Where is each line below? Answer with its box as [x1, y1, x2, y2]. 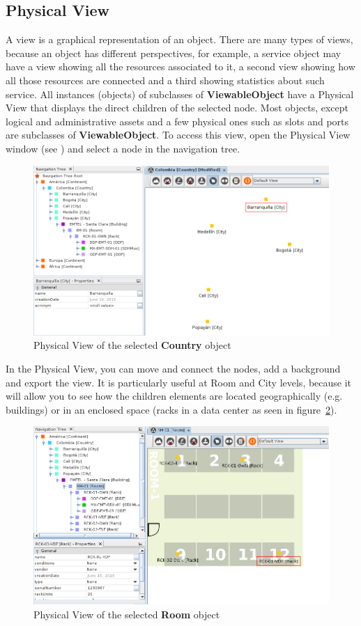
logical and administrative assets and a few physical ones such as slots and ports [6, 114, 349, 128]
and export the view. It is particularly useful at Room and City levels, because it [6, 375, 352, 389]
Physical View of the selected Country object [33, 338, 231, 352]
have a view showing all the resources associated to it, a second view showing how [6, 59, 355, 74]
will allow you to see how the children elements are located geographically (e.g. [6, 389, 343, 403]
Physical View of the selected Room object [33, 607, 220, 621]
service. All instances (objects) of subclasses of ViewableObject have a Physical [6, 86, 354, 101]
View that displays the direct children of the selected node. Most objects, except [6, 100, 348, 115]
